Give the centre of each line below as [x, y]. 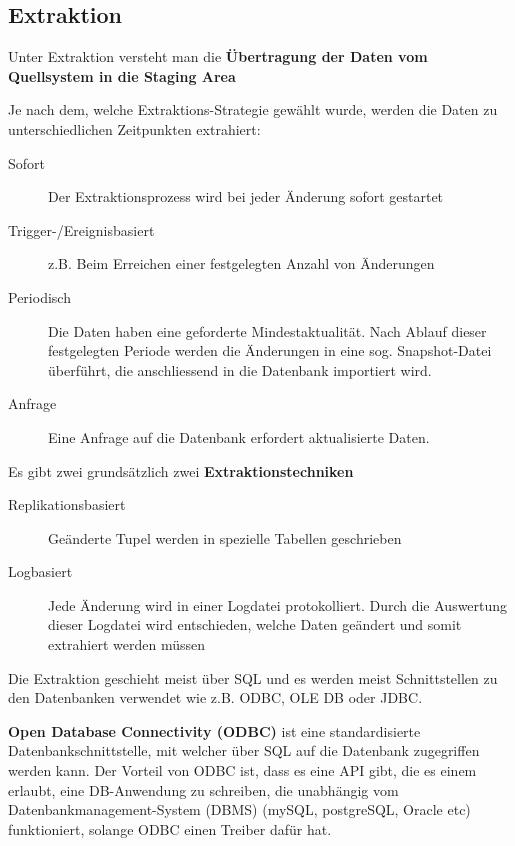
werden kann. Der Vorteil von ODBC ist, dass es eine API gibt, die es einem [242, 770]
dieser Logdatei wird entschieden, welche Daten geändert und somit [255, 624]
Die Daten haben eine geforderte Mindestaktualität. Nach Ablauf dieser [267, 330]
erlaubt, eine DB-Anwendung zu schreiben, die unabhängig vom [203, 789]
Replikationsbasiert [67, 504]
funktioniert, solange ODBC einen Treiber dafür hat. [170, 828]
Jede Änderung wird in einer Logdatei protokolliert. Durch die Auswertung [278, 604]
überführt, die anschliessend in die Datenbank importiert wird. [240, 369]
